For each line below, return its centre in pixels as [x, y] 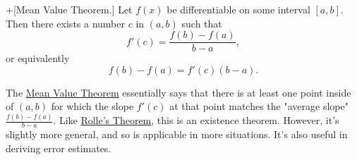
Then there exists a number [65, 23]
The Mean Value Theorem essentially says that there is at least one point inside [178, 92]
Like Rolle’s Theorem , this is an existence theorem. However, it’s [199, 120]
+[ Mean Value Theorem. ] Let [69, 9]
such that [202, 23]
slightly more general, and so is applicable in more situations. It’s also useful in [177, 134]
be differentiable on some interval [238, 9]
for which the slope [92, 106]
